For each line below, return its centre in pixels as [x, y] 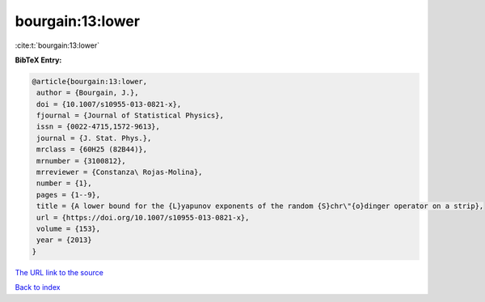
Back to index [38, 287]
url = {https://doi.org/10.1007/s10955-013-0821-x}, [143, 217]
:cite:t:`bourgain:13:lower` [57, 45]
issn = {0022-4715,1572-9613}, [99, 127]
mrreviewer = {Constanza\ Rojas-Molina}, [120, 172]
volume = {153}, [69, 229]
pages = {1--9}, [69, 195]
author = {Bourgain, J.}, [88, 93]
